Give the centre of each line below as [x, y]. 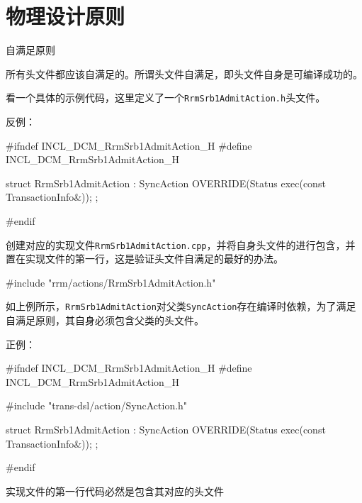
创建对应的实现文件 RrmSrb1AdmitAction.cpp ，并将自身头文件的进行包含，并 [181, 244]
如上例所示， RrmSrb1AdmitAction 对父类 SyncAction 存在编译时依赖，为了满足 [181, 306]
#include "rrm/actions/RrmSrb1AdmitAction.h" [111, 282]
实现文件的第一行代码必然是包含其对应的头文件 [115, 491]
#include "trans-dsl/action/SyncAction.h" [97, 405]
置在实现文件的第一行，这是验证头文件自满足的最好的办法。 [145, 259]
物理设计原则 [66, 16]
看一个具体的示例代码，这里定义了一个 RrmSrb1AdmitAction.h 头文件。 [166, 98]
